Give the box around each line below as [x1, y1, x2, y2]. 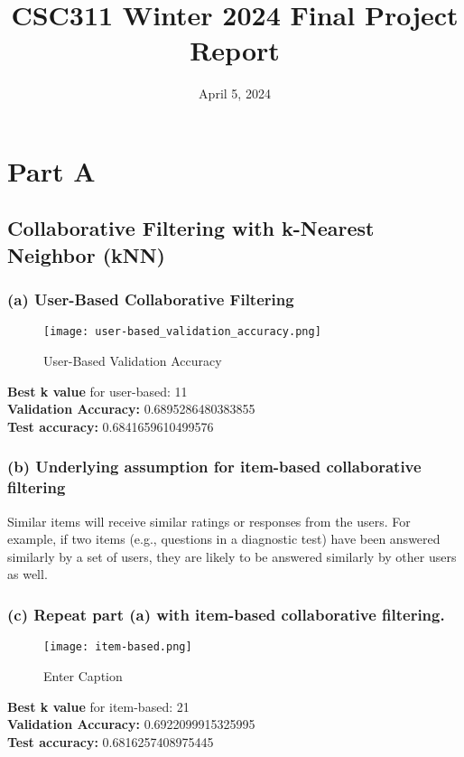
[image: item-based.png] [43, 640, 192, 654]
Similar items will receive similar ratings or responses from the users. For [7, 511, 411, 530]
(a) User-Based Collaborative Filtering [7, 288, 294, 311]
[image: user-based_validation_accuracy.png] [43, 325, 321, 339]
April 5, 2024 [199, 84, 271, 103]
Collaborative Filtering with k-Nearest [7, 214, 375, 242]
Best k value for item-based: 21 [7, 696, 190, 715]
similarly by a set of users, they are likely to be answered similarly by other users [7, 547, 457, 565]
